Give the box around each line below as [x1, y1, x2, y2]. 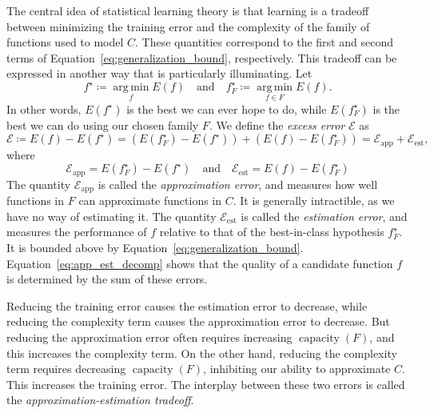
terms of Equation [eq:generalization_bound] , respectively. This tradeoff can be [6, 49, 397, 66]
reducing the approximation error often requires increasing [6, 328, 293, 345]
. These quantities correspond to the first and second [135, 34, 393, 50]
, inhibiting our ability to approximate [203, 360, 391, 377]
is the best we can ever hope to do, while [126, 100, 327, 117]
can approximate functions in [78, 192, 222, 209]
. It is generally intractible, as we [233, 192, 395, 209]
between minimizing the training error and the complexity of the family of [6, 18, 370, 34]
